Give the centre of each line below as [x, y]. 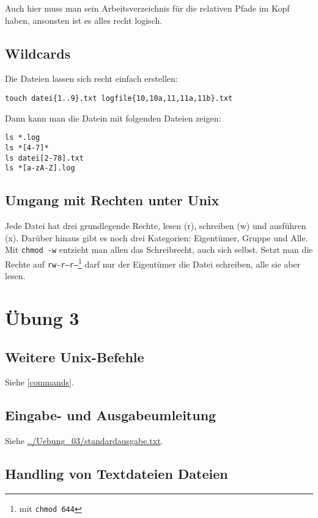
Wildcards [38, 53]
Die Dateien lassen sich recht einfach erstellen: [91, 78]
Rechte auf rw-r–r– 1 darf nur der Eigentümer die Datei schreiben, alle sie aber [153, 263]
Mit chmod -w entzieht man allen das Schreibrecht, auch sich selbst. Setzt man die [159, 250]
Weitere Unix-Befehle [75, 356]
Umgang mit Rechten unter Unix [112, 200]
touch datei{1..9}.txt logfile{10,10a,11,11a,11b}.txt [119, 98]
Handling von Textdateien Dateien [116, 474]
